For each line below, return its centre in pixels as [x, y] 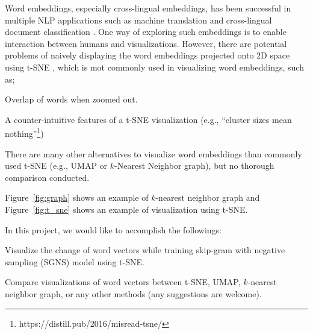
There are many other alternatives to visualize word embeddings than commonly [153, 153]
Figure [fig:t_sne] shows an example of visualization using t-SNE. [126, 209]
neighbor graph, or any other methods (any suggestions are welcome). [133, 293]
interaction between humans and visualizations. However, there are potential [146, 43]
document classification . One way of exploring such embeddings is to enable [146, 32]
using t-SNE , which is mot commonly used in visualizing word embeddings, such [154, 67]
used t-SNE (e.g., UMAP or [56, 165]
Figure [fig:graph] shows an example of [77, 197]
